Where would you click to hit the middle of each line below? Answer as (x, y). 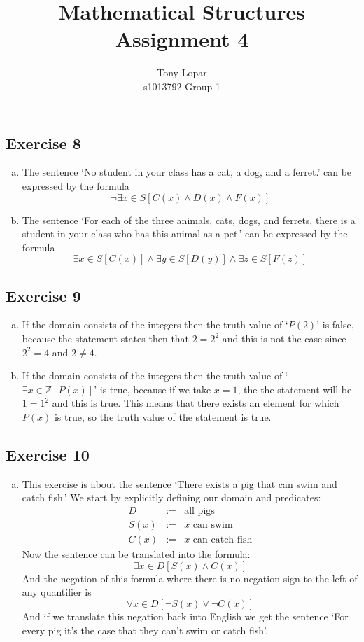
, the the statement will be (295, 389)
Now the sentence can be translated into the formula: (136, 554)
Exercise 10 (48, 455)
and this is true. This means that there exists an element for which (196, 403)
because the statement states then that (106, 339)
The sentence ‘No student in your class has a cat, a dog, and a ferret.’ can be (187, 172)
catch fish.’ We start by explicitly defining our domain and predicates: (171, 497)
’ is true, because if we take (153, 389)
